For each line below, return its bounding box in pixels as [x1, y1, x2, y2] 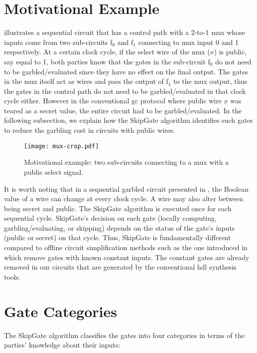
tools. [4, 271, 21, 282]
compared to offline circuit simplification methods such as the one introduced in [4, 242, 248, 253]
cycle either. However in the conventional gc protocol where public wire [4, 95, 222, 106]
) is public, [214, 46, 247, 57]
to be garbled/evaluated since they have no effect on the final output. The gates [4, 66, 248, 76]
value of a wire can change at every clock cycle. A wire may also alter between [4, 193, 244, 204]
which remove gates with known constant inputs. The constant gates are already [4, 252, 250, 262]
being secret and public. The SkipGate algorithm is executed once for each [4, 203, 232, 213]
